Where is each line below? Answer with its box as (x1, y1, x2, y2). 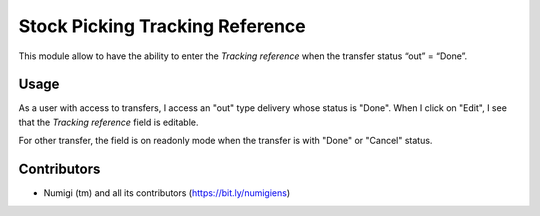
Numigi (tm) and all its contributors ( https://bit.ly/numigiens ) (43, 187, 291, 199)
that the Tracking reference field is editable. (18, 116, 199, 128)
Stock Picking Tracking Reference (18, 15, 306, 37)
